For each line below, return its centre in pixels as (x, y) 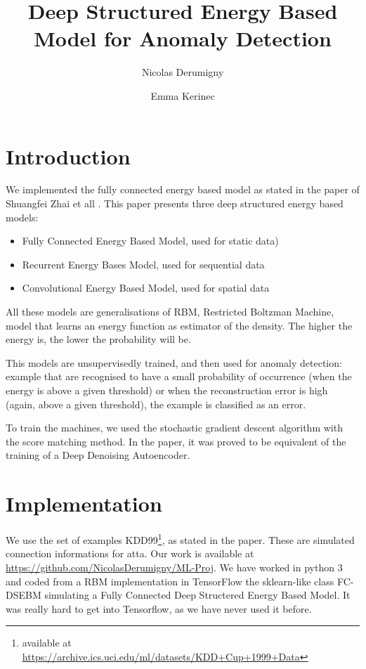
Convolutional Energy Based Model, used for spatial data (146, 288)
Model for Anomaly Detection (183, 38)
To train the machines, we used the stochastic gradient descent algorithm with (174, 428)
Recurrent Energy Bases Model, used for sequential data (143, 264)
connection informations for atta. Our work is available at (130, 553)
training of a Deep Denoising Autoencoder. (98, 455)
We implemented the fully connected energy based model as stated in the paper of (183, 189)
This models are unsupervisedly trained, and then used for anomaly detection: (174, 362)
